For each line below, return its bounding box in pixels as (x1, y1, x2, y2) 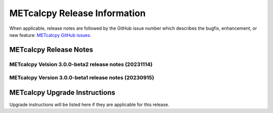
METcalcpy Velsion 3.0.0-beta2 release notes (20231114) (9, 61, 153, 68)
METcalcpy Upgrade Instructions (9, 88, 116, 97)
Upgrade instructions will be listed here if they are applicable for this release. (9, 101, 169, 107)
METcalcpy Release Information (9, 8, 146, 19)
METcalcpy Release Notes (9, 45, 94, 54)
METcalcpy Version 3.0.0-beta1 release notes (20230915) (9, 74, 154, 81)
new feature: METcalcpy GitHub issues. (9, 32, 92, 38)
